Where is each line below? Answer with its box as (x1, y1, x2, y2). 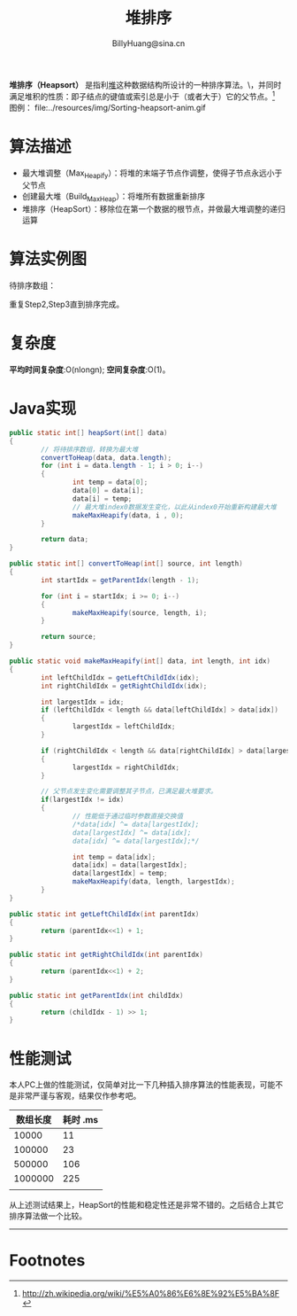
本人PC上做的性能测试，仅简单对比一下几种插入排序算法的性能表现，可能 (9, 1079, 276, 1090)
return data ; (41, 535, 89, 544)
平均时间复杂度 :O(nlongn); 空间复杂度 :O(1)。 (9, 364, 171, 375)
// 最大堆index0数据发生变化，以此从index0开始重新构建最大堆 (72, 502, 277, 511)
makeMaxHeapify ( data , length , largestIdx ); (72, 877, 236, 886)
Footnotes (9, 1250, 86, 1271)
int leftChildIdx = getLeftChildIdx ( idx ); (41, 673, 200, 682)
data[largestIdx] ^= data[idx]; (72, 828, 192, 837)
